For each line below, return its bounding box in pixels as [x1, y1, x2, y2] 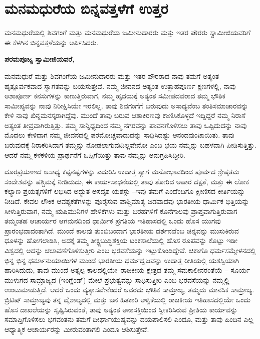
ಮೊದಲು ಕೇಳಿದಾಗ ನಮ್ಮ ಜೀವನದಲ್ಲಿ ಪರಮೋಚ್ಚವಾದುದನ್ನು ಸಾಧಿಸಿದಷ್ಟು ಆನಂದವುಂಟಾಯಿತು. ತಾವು [5, 130, 234, 140]
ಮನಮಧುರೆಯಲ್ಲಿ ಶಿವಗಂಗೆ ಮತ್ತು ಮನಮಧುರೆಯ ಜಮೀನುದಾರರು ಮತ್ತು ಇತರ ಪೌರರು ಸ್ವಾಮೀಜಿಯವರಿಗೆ [5, 27, 250, 38]
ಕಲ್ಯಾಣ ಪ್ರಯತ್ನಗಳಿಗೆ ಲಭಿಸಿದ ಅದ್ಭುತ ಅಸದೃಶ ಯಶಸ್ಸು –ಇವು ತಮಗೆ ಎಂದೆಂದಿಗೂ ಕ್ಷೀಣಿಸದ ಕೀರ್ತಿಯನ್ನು [5, 186, 245, 196]
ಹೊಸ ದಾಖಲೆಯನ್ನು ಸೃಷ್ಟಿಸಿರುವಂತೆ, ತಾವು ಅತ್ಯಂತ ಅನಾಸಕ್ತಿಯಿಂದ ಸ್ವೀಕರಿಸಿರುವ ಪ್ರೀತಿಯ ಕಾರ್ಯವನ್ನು [5, 304, 238, 314]
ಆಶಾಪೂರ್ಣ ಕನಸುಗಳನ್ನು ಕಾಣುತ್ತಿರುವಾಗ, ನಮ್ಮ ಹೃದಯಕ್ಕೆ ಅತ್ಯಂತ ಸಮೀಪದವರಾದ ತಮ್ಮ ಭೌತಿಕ [5, 90, 225, 101]
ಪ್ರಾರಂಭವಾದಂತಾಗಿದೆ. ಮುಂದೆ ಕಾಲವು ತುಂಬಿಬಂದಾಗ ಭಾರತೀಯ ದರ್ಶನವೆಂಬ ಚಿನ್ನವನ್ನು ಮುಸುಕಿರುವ [5, 225, 239, 236]
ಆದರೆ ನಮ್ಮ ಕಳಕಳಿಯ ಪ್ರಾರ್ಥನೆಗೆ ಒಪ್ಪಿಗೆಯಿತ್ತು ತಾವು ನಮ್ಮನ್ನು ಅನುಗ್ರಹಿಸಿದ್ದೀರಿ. [5, 149, 185, 160]
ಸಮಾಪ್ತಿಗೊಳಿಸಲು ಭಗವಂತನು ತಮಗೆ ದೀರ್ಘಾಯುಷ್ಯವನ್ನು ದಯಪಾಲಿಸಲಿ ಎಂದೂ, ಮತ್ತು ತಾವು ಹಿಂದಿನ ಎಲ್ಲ [5, 314, 253, 324]
